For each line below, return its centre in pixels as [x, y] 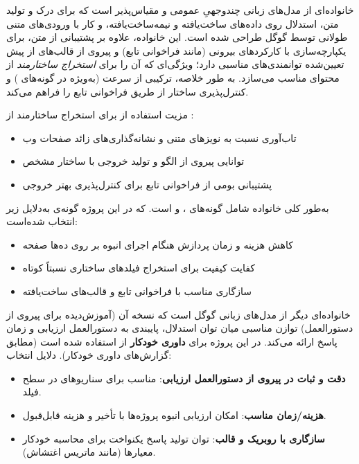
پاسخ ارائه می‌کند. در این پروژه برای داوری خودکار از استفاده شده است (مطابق [172, 341]
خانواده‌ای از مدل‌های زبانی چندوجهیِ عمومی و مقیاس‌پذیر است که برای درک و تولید [180, 10]
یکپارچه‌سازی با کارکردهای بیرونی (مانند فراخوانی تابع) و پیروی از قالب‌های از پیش [176, 50]
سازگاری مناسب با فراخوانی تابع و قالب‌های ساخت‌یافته [137, 291]
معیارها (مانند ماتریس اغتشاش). [89, 452]
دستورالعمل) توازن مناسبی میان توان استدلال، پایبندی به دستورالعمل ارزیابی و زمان [180, 328]
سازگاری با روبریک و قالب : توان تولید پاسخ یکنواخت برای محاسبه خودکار [174, 438]
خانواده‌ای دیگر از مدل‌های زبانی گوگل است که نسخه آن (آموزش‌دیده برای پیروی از [178, 314]
